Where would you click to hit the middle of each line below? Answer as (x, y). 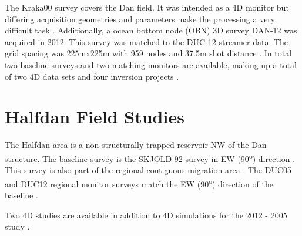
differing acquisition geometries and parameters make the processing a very (140, 18)
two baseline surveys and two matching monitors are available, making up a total (151, 64)
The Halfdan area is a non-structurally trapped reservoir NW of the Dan (136, 145)
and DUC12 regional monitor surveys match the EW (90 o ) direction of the (139, 183)
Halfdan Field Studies (95, 117)
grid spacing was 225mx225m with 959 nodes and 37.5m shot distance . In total (148, 53)
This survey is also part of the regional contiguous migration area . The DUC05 (148, 170)
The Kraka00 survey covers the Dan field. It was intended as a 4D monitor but (147, 7)
